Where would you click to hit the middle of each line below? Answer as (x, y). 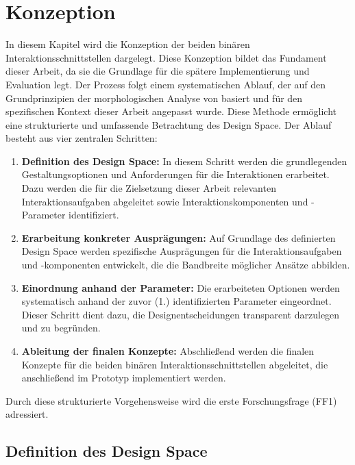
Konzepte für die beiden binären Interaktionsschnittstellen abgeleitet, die (175, 364)
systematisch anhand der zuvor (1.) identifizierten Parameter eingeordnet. (176, 301)
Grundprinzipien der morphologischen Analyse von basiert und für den (154, 98)
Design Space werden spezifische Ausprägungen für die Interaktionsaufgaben (182, 251)
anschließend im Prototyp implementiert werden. (124, 378)
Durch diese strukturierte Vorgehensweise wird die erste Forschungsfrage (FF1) (171, 400)
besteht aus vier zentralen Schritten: (82, 138)
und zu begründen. (61, 328)
